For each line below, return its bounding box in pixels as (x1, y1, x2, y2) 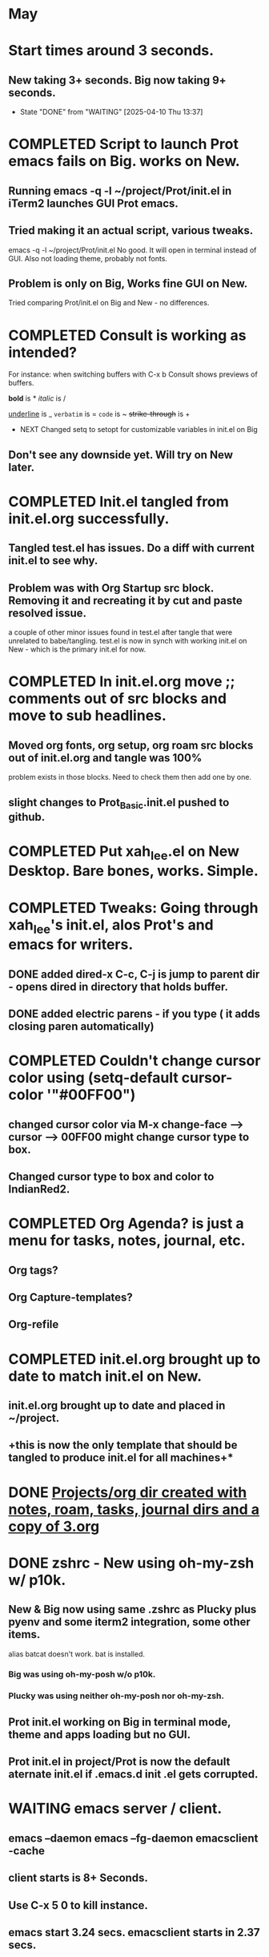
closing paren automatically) (8, 1019, 155, 1034)
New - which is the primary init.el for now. (8, 644, 147, 654)
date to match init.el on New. (8, 1367, 203, 1385)
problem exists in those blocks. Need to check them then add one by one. (8, 773, 252, 782)
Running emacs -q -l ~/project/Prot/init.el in (8, 184, 232, 197)
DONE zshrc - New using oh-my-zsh (8, 1554, 255, 1572)
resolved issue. (8, 606, 86, 619)
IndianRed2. (8, 1183, 70, 1196)
